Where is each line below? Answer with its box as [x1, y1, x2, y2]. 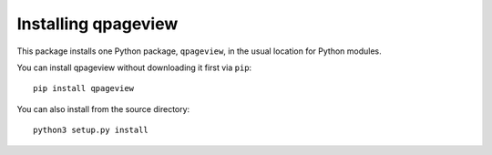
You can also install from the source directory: [16, 103, 190, 114]
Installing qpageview [16, 14, 179, 34]
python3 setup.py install [33, 125, 149, 136]
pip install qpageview [33, 83, 135, 94]
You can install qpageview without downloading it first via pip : [16, 62, 252, 73]
